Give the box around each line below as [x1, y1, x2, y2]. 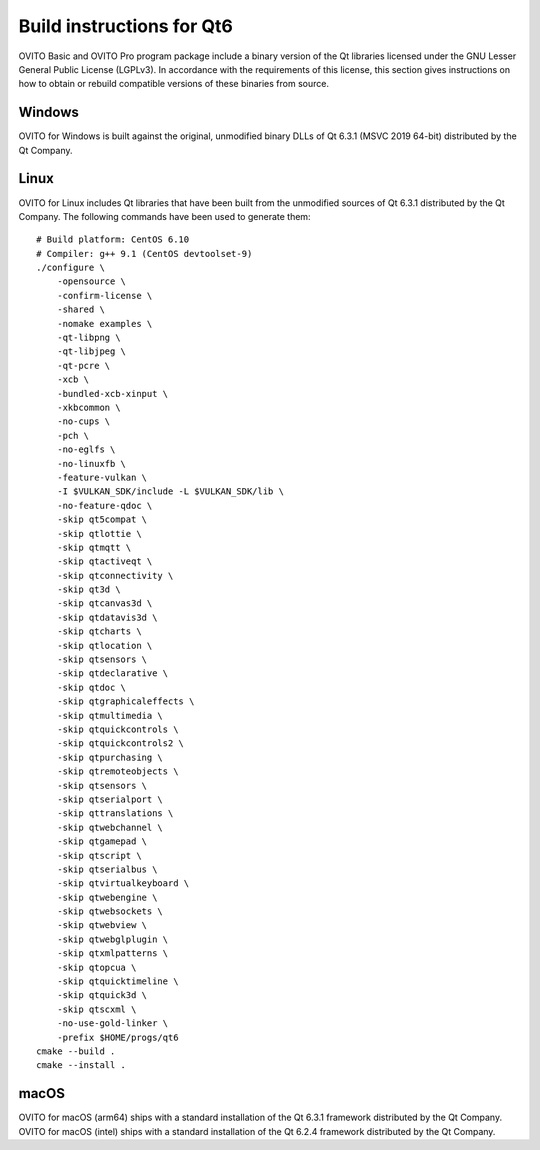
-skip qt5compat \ [56, 514, 148, 525]
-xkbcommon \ [56, 402, 121, 413]
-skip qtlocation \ [56, 640, 153, 651]
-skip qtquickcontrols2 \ [56, 738, 185, 749]
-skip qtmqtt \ [56, 541, 132, 553]
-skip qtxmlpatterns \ [56, 948, 169, 959]
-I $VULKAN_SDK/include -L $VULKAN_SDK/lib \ [56, 486, 285, 497]
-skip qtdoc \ [56, 681, 127, 693]
